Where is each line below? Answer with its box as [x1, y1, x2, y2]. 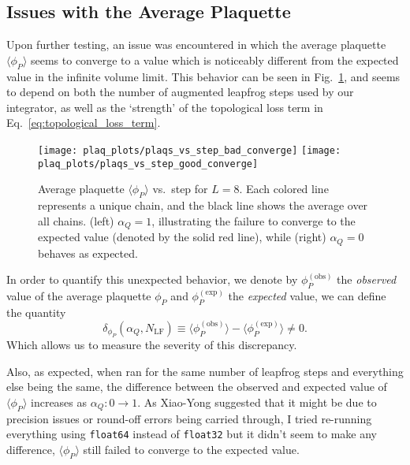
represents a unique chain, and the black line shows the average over [38, 197, 368, 214]
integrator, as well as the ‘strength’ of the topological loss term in [6, 99, 323, 115]
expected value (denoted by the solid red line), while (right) [38, 229, 326, 245]
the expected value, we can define [228, 287, 386, 303]
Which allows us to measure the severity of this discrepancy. [6, 337, 297, 353]
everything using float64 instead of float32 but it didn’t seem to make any [6, 426, 377, 442]
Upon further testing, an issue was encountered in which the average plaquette [6, 36, 386, 53]
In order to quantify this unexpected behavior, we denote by [6, 271, 298, 288]
